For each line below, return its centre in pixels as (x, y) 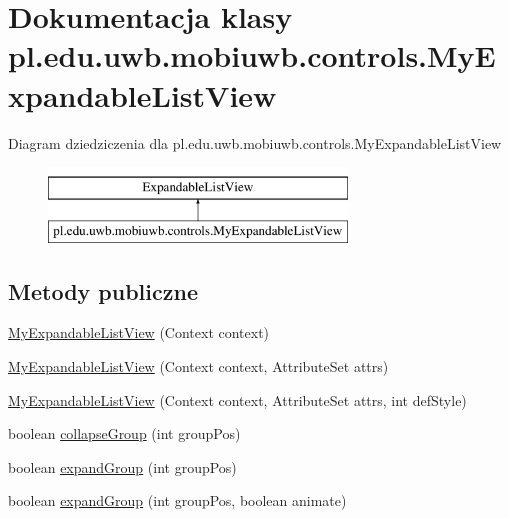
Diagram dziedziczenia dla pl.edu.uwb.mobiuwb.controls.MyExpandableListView (255, 142)
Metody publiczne (103, 290)
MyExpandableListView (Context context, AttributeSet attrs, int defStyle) (237, 399)
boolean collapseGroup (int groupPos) (124, 433)
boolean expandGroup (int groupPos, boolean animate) (177, 500)
